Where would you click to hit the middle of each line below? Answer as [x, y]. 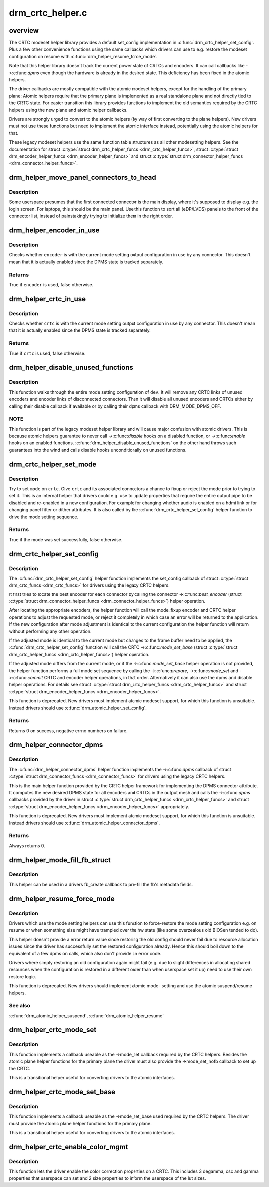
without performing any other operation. [50, 631]
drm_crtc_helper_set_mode [53, 464]
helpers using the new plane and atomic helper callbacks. [68, 110]
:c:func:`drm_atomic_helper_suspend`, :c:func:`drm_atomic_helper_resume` [87, 1015]
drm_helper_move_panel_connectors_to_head [83, 178]
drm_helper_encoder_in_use [54, 231]
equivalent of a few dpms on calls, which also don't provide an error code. [85, 953]
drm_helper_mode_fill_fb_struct [60, 860]
